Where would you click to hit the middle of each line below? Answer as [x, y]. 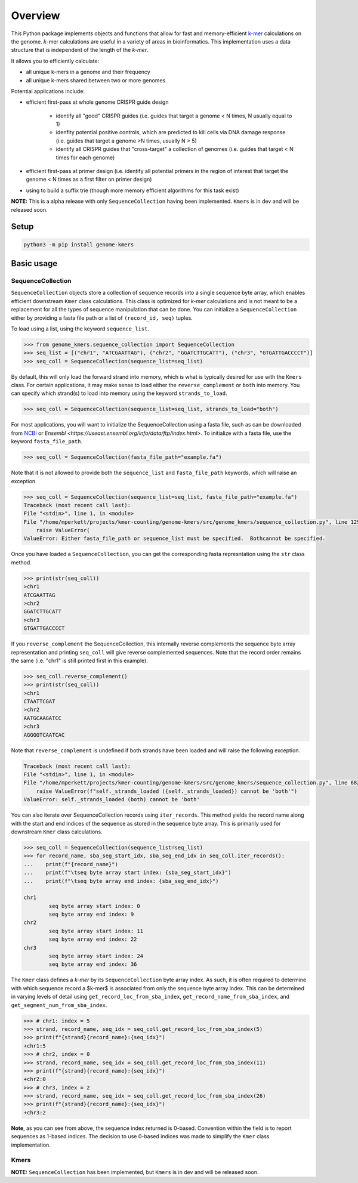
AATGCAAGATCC [43, 718]
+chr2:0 [35, 1079]
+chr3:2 [35, 1112]
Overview [36, 16]
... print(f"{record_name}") [71, 864]
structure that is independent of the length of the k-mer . [80, 50]
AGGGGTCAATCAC [44, 735]
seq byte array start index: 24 [96, 956]
